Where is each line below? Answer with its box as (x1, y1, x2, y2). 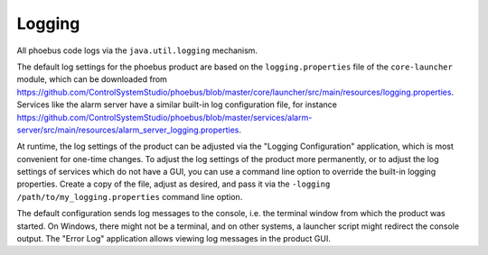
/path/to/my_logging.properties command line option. (16, 191, 243, 202)
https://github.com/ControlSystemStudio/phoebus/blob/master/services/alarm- (16, 112, 313, 123)
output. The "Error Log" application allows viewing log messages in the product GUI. (16, 233, 332, 244)
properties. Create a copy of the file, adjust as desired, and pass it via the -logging (16, 178, 331, 189)
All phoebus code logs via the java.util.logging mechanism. (16, 45, 258, 56)
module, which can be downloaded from (16, 74, 167, 85)
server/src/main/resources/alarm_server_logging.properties (16, 124, 239, 135)
